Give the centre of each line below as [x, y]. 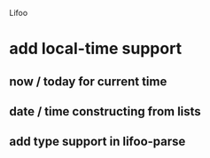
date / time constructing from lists [105, 111]
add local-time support [96, 49]
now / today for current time [88, 81]
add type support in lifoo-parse [97, 142]
